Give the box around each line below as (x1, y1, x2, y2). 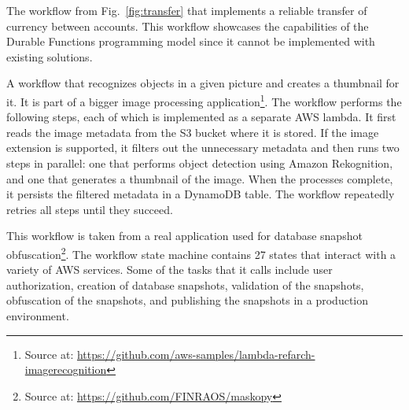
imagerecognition (24, 361, 107, 378)
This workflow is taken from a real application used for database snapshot (6, 227, 363, 244)
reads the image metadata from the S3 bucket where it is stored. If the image (6, 124, 379, 140)
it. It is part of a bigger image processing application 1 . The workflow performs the (6, 90, 402, 109)
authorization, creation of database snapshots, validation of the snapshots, (6, 276, 364, 293)
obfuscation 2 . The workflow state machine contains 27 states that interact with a (6, 243, 396, 262)
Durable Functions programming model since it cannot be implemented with (6, 33, 375, 50)
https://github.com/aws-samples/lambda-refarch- (76, 345, 315, 362)
